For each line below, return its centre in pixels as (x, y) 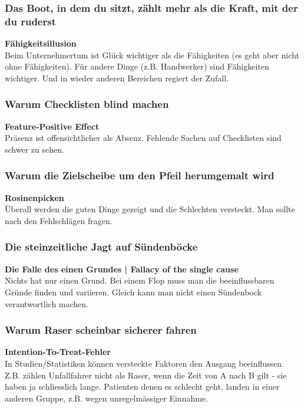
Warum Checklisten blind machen (87, 104)
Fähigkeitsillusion (41, 43)
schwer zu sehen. (34, 149)
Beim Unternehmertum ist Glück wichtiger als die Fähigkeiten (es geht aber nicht (152, 55)
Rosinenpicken (34, 197)
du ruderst (30, 21)
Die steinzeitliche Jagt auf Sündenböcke (101, 247)
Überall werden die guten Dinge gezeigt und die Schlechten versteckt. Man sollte (150, 209)
